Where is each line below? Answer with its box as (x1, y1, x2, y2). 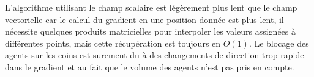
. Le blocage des (249, 36, 309, 49)
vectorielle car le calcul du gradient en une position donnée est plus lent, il (5, 13, 284, 25)
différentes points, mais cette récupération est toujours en (5, 36, 221, 49)
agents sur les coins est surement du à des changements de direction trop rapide (5, 49, 304, 61)
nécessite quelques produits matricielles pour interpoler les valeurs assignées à (5, 25, 296, 38)
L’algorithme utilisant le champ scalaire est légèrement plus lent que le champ (5, 1, 297, 13)
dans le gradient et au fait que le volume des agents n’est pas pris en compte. (5, 60, 294, 73)
